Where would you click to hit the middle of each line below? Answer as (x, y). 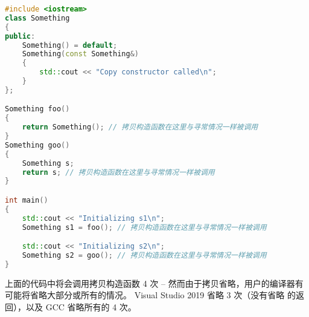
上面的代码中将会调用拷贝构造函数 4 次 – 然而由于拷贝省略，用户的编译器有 (154, 283)
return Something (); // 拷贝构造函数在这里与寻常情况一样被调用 (140, 127)
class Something (37, 18)
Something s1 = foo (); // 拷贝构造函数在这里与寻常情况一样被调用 (144, 227)
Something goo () (37, 145)
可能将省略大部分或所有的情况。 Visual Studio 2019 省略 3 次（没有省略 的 (150, 295)
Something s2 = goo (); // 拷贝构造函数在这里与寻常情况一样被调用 (144, 255)
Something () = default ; (70, 45)
